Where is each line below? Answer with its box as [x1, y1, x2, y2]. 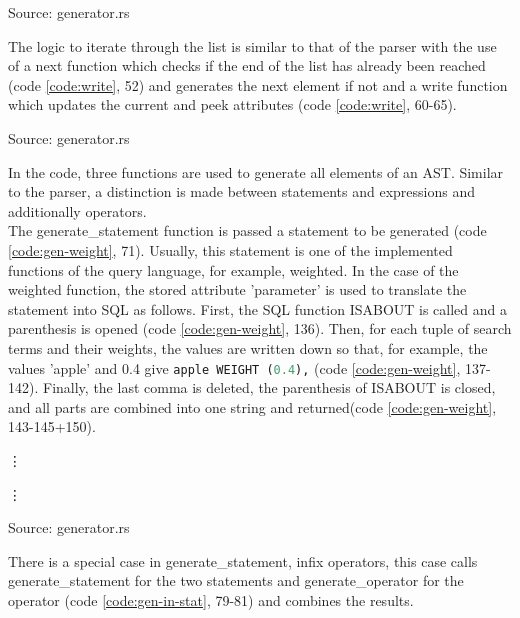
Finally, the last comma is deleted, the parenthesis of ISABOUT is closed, [42, 377, 496, 398]
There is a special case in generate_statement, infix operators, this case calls [8, 550, 478, 571]
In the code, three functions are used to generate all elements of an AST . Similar [8, 161, 504, 182]
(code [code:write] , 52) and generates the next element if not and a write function [8, 74, 508, 95]
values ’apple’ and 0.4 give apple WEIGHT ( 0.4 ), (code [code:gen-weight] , [8, 357, 461, 378]
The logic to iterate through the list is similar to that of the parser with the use [8, 35, 497, 56]
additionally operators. [8, 200, 147, 221]
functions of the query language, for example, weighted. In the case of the [8, 259, 459, 280]
